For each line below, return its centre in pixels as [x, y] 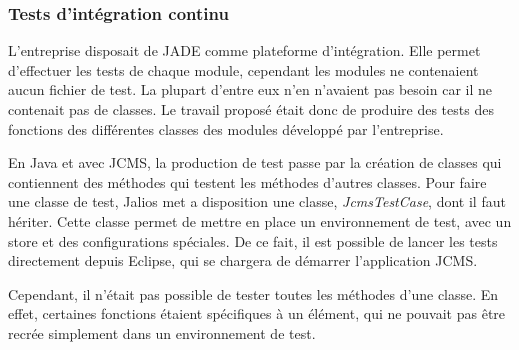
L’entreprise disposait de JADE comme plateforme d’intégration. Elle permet [244, 50]
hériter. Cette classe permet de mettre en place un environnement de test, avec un [260, 220]
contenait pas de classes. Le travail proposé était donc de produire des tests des [251, 109]
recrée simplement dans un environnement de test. [162, 332]
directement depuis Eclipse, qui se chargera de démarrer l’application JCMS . [243, 260]
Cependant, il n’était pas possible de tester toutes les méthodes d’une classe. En [253, 293]
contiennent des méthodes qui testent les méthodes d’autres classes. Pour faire [247, 181]
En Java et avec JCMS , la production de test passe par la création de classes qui [255, 162]
